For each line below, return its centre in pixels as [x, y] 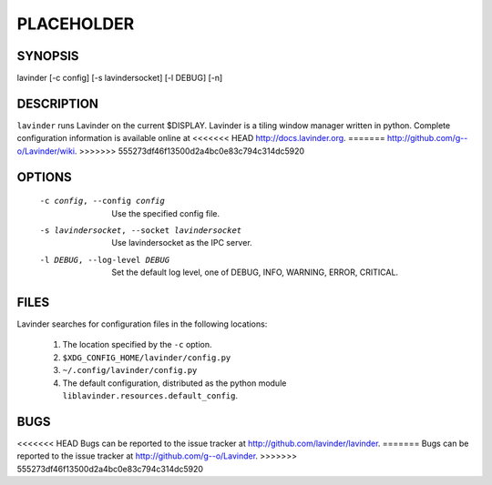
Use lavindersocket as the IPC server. [182, 243]
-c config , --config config [102, 201]
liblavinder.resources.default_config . [150, 395]
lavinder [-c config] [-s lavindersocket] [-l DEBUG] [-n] [120, 78]
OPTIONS [44, 177]
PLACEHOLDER [76, 24]
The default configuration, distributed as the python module [174, 383]
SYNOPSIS [48, 56]
